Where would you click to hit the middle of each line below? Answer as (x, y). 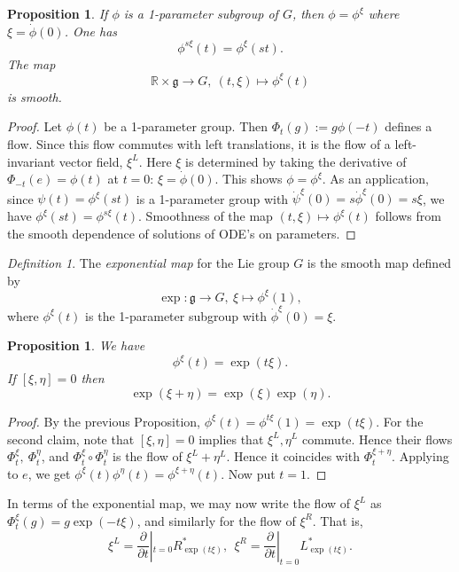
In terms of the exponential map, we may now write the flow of (179, 503)
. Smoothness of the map (206, 216)
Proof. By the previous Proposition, (104, 421)
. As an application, (375, 179)
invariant (31, 161)
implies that (231, 439)
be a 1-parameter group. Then (186, 126)
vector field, (91, 161)
